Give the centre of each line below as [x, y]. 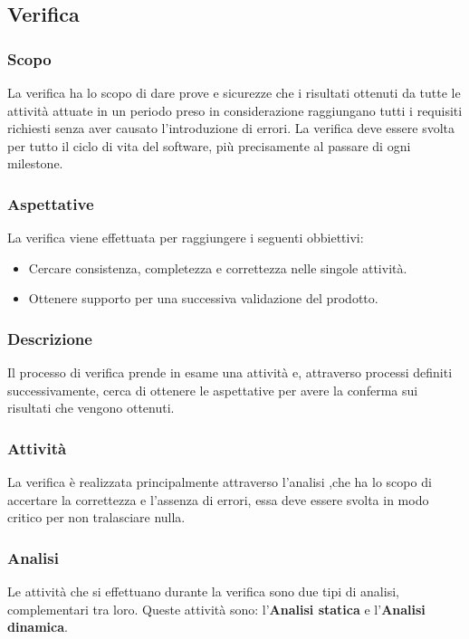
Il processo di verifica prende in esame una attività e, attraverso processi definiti [230, 372]
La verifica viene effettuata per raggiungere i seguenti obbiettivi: [186, 238]
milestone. [35, 163]
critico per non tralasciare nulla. [96, 517]
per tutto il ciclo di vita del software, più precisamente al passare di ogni [209, 145]
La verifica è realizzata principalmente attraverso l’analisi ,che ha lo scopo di [220, 482]
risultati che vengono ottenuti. [91, 408]
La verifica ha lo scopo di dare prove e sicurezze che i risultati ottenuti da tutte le [234, 92]
